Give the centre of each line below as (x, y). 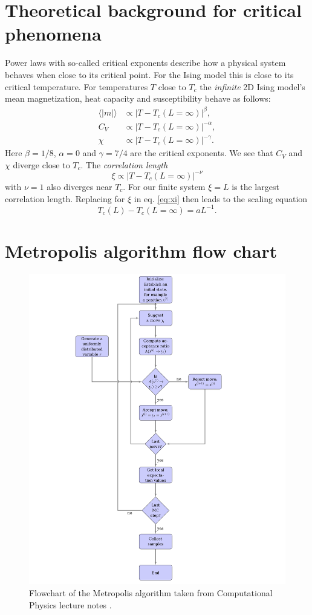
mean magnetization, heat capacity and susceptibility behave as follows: (138, 98)
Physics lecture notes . (70, 604)
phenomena (53, 34)
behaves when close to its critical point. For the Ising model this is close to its (149, 74)
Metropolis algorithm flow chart (141, 250)
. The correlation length (124, 164)
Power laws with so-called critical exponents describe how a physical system (145, 63)
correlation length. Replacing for (65, 198)
